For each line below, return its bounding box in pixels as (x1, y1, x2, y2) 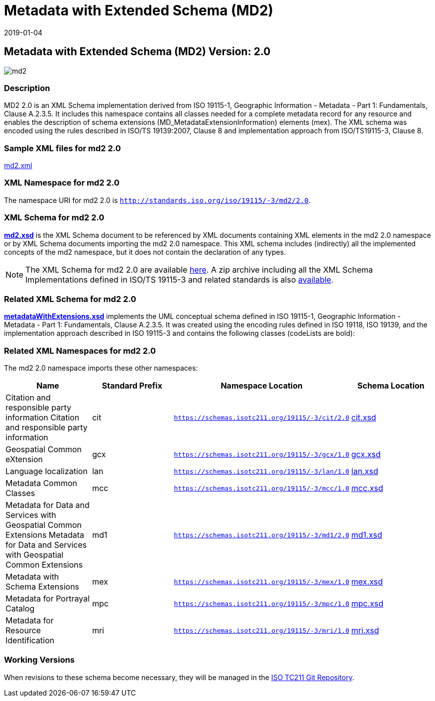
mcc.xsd (351, 483, 383, 494)
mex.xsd (351, 577, 383, 587)
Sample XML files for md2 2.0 (4, 143, 121, 153)
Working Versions (4, 655, 75, 665)
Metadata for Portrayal (5, 594, 90, 604)
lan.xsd (351, 466, 378, 477)
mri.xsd (351, 625, 379, 636)
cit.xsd (351, 412, 376, 423)
